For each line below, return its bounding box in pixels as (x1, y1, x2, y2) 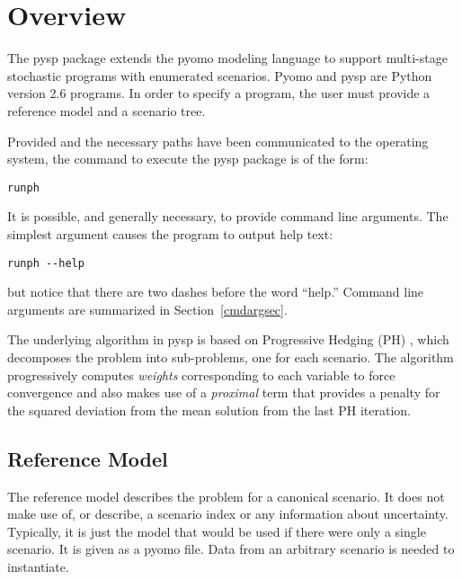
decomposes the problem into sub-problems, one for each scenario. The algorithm (7, 347, 454, 366)
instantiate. (7, 557, 69, 575)
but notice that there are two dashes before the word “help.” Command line (7, 282, 424, 301)
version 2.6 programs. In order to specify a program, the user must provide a (7, 84, 431, 102)
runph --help (7, 256, 84, 270)
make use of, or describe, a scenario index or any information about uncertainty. (7, 504, 449, 523)
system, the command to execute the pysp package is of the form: (7, 149, 369, 168)
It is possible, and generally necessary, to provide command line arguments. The (7, 207, 449, 226)
